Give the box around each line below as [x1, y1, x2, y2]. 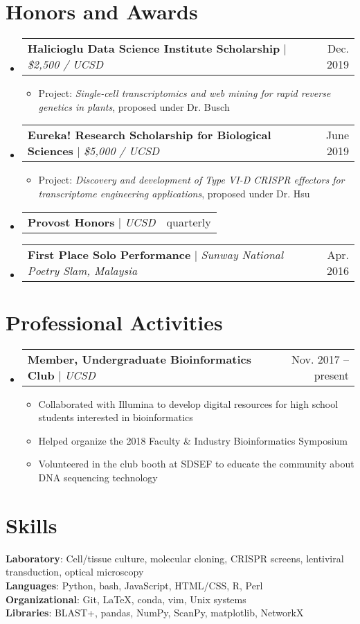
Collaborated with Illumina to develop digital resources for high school [38, 396, 339, 411]
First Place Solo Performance [27, 246, 191, 262]
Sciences [27, 143, 73, 159]
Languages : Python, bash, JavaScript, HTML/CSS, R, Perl [6, 578, 263, 592]
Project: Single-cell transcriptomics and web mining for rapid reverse [38, 86, 331, 100]
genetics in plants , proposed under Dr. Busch [38, 99, 230, 114]
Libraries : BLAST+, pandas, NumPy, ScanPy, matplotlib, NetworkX [6, 605, 304, 620]
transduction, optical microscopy [6, 564, 144, 579]
